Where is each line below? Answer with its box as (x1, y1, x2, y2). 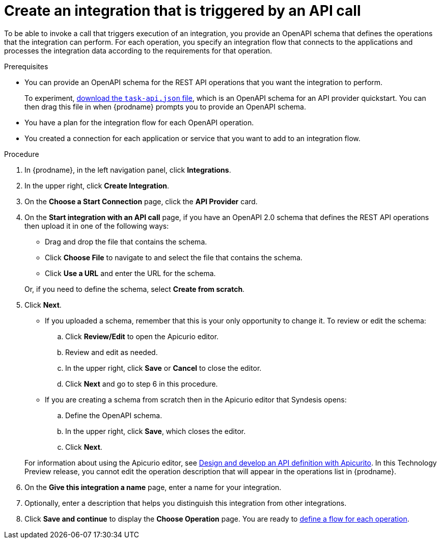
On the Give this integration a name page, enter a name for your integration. (24, 482, 282, 492)
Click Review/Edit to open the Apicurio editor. (65, 332, 219, 341)
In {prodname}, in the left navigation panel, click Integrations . (24, 165, 231, 174)
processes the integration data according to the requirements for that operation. (4, 46, 272, 55)
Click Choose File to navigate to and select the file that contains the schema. (45, 253, 302, 262)
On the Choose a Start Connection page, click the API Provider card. (24, 197, 258, 206)
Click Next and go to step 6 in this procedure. (65, 379, 218, 388)
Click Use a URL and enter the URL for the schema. (45, 268, 216, 278)
